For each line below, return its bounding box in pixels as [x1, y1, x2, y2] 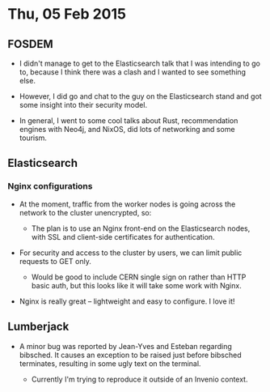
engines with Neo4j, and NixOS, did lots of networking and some [19, 125, 235, 134]
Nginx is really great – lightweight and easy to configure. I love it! [19, 296, 235, 306]
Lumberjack [7, 320, 70, 334]
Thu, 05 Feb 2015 [7, 5, 127, 23]
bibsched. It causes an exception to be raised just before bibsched [19, 350, 242, 360]
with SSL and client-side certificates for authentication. [31, 232, 215, 241]
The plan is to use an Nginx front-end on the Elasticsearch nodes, [31, 224, 251, 233]
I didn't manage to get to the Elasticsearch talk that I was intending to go [19, 58, 260, 68]
